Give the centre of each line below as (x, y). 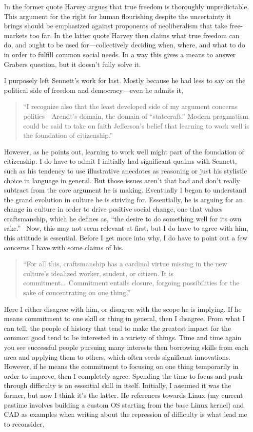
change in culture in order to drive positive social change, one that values (113, 209)
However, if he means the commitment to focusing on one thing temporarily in (121, 366)
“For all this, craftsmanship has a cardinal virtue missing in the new (125, 264)
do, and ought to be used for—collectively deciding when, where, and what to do (125, 45)
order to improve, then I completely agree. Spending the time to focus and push (123, 376)
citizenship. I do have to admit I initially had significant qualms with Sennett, (120, 161)
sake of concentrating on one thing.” (77, 292)
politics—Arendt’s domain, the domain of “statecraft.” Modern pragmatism (136, 116)
